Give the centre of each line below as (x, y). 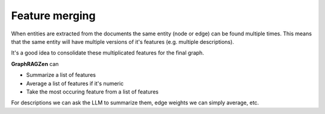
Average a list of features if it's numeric (75, 83)
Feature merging (53, 16)
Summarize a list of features (61, 75)
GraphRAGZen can (35, 64)
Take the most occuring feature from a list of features (92, 91)
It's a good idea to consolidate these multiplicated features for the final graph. (108, 53)
